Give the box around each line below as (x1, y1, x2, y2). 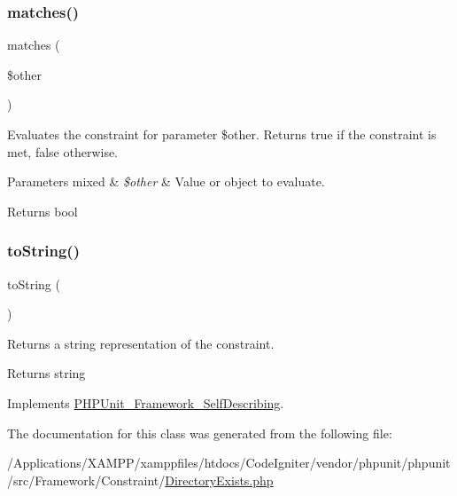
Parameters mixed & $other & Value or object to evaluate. (7, 172, 325, 191)
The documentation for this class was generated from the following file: (7, 423, 392, 442)
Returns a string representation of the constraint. (7, 334, 275, 352)
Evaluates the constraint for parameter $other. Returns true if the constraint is (7, 125, 437, 143)
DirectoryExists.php (165, 470, 274, 489)
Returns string (7, 364, 86, 382)
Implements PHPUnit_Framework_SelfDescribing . (7, 393, 284, 412)
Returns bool (7, 201, 78, 220)
